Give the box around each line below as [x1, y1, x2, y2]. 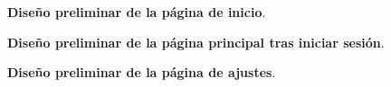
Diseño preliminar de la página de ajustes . [7, 63, 276, 82]
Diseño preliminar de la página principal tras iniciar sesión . [7, 32, 385, 51]
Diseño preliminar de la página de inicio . [7, 3, 266, 21]
